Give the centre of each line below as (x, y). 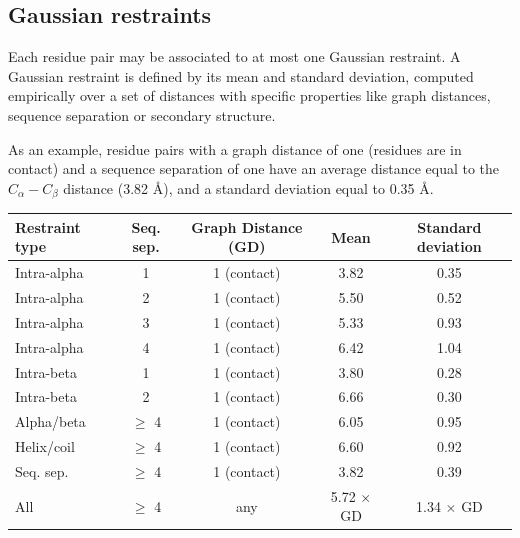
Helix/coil (45, 446)
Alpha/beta (50, 421)
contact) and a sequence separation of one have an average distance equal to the (254, 168)
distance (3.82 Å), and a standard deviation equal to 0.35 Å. (248, 187)
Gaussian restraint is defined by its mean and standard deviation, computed (241, 75)
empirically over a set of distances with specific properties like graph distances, (249, 95)
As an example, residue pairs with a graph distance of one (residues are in (235, 148)
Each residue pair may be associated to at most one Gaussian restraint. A (234, 56)
